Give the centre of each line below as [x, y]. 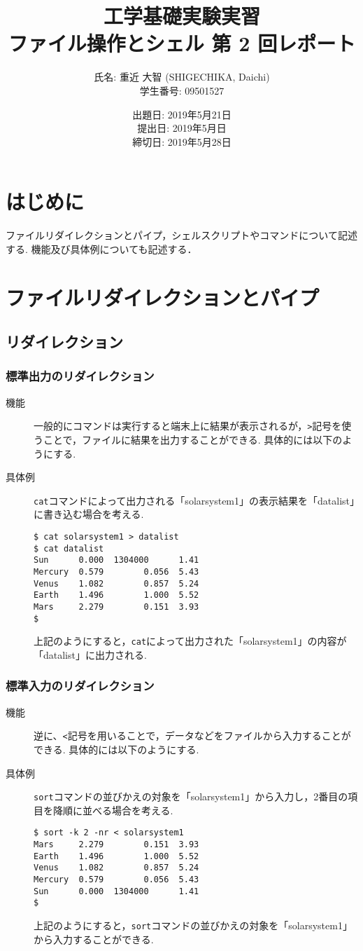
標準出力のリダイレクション [80, 376]
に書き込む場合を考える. [89, 514]
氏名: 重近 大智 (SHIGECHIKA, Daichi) [182, 77]
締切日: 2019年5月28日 [182, 141]
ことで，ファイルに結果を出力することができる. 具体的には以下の [193, 440]
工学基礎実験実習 [181, 16]
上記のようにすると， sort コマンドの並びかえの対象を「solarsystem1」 [193, 925]
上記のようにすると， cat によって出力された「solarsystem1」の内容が [190, 641]
